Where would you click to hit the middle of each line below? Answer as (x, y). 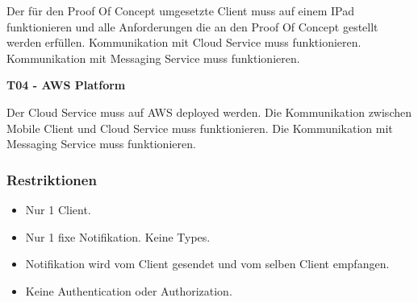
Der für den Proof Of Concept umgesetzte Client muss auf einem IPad (181, 10)
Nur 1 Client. (58, 209)
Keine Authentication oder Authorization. (129, 290)
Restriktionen (52, 179)
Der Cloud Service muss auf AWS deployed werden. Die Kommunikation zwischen (209, 112)
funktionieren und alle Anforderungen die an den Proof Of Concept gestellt (192, 26)
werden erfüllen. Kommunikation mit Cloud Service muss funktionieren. (184, 42)
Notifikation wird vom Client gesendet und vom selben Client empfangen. (207, 264)
